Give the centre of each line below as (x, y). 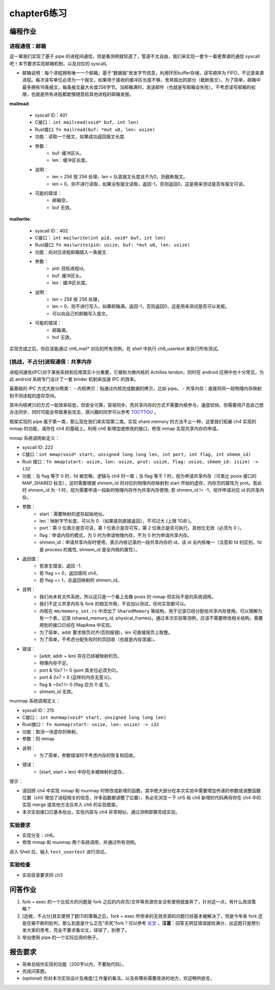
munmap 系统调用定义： (35, 701)
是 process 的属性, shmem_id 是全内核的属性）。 (90, 549)
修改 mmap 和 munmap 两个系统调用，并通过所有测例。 (81, 842)
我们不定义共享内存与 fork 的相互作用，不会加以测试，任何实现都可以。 (114, 604)
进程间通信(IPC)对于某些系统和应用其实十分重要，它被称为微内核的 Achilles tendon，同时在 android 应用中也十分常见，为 (137, 372)
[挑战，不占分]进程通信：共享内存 (50, 362)
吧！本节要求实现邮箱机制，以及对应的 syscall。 (60, 63)
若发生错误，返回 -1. (61, 566)
